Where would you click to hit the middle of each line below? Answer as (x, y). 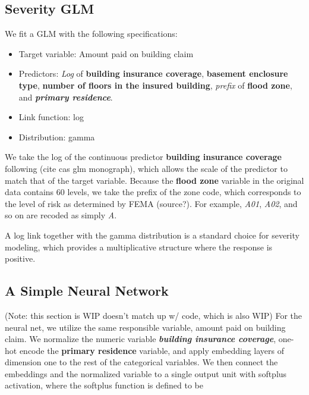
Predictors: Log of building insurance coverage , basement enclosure (153, 73)
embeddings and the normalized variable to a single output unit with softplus (146, 373)
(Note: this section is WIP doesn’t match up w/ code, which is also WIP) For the (153, 315)
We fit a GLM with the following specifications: (91, 34)
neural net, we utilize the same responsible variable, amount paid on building (145, 327)
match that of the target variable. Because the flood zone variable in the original (154, 180)
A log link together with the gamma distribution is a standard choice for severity (152, 235)
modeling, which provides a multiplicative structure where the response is (139, 247)
